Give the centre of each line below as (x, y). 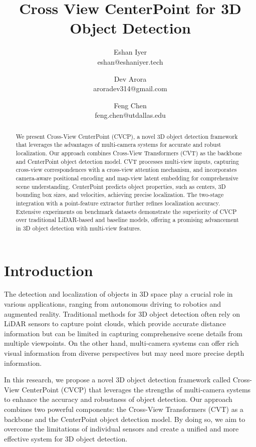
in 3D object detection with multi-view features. (78, 228)
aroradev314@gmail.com (130, 88)
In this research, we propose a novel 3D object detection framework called (117, 380)
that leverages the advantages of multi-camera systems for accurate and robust (118, 145)
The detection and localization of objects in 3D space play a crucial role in (118, 294)
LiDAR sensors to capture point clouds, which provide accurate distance (115, 323)
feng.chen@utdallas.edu (130, 115)
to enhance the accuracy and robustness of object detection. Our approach (118, 399)
